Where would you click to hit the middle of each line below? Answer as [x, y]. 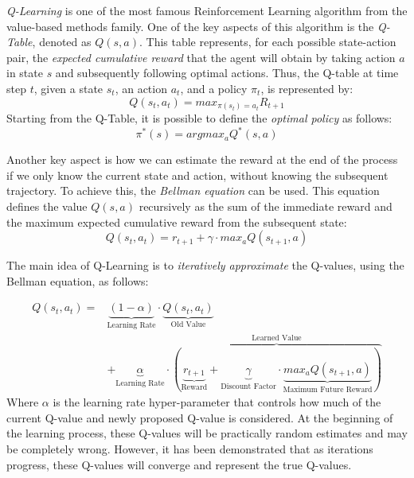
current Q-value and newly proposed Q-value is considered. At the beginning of [200, 417]
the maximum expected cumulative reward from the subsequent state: [177, 222]
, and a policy [214, 88]
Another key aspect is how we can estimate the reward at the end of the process [202, 159]
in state [25, 73]
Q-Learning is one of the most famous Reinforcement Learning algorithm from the [207, 10]
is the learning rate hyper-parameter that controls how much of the [217, 402]
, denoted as [62, 42]
